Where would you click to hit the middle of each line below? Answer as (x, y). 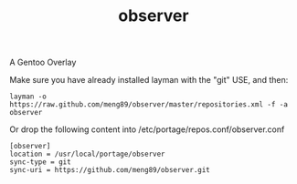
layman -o (28, 97)
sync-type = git (40, 162)
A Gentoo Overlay (43, 62)
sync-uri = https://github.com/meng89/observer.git (110, 170)
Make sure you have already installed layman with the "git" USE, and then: (149, 80)
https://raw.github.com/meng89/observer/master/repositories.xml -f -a (148, 105)
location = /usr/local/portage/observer (88, 154)
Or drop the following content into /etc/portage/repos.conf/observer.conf (147, 129)
